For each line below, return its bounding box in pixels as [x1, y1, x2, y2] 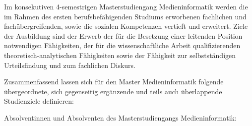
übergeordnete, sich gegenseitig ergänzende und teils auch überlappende [4, 86, 222, 96]
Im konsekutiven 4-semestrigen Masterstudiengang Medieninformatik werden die [4, 1, 248, 11]
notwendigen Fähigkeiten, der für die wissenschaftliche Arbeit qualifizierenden [4, 40, 241, 51]
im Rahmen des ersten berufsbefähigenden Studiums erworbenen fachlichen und [4, 11, 247, 21]
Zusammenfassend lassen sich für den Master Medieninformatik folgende [4, 76, 224, 87]
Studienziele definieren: [4, 96, 74, 106]
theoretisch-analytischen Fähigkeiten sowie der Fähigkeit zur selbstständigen [4, 50, 236, 60]
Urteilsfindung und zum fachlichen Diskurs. [4, 60, 135, 70]
